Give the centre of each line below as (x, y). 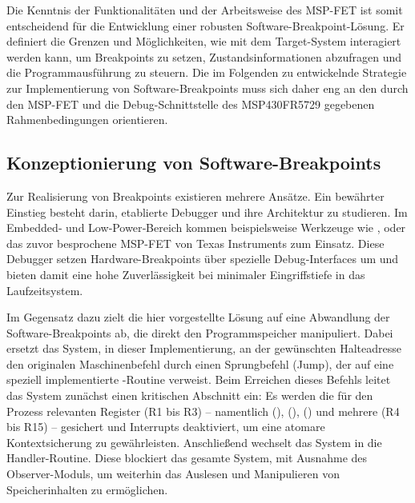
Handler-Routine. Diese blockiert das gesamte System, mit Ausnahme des (187, 458)
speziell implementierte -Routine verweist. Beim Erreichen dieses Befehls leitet (199, 379)
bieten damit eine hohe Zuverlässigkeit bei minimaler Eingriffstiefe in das (186, 274)
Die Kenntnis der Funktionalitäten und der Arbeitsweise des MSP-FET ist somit (205, 10)
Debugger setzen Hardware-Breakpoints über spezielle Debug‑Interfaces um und (203, 259)
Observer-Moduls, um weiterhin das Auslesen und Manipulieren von (173, 474)
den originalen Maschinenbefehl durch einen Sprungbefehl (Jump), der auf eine (200, 363)
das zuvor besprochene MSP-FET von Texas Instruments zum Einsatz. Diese (195, 243)
